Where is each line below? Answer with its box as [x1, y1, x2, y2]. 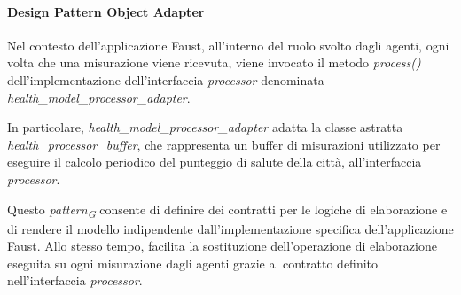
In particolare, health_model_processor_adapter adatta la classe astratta [7, 118, 403, 136]
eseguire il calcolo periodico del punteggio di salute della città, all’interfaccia [7, 152, 422, 171]
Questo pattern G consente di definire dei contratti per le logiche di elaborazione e [7, 199, 448, 221]
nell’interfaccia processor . [7, 271, 143, 290]
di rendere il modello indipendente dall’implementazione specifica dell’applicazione [7, 219, 454, 237]
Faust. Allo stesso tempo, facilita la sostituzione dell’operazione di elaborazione [7, 237, 437, 255]
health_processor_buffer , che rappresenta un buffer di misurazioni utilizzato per [7, 135, 441, 153]
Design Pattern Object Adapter [7, 2, 205, 20]
